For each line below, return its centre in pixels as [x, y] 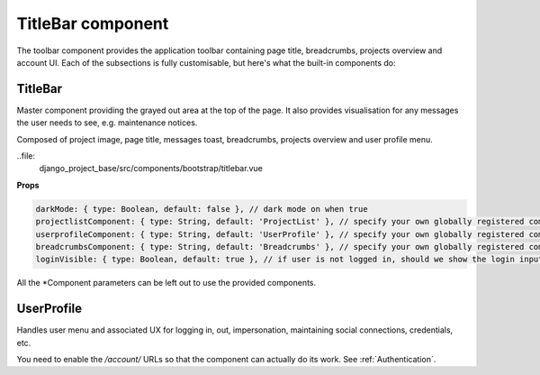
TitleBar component [93, 23]
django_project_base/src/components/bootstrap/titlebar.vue [151, 169]
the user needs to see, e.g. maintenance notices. [107, 123]
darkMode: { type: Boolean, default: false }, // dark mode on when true [202, 209]
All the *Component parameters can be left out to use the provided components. [166, 283]
